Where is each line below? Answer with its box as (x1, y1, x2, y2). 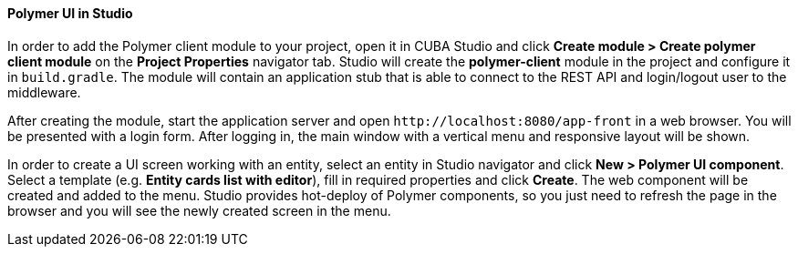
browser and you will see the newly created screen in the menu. (7, 202, 391, 218)
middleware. (7, 84, 81, 100)
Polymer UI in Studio (7, 5, 133, 21)
